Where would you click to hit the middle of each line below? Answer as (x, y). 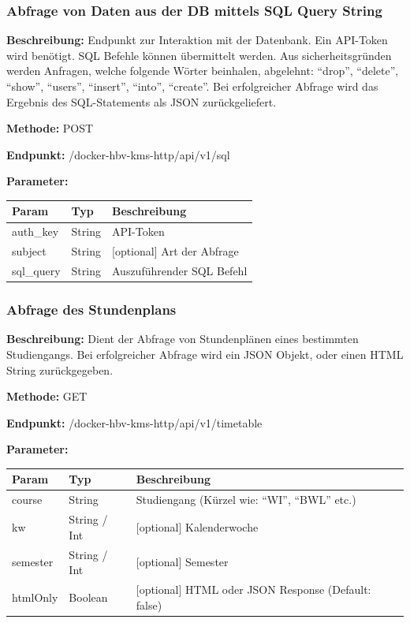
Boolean (88, 597)
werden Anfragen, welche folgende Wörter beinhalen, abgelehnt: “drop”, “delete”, (203, 71)
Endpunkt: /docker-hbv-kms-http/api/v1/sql (118, 154)
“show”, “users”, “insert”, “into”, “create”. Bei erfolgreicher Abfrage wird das (192, 86)
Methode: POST (50, 128)
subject (29, 251)
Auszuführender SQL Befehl (179, 270)
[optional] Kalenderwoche (197, 526)
